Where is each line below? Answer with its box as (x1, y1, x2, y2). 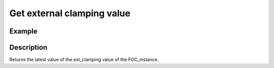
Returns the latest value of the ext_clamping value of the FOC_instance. (9, 56, 159, 63)
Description (9, 43, 48, 52)
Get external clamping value (9, 8, 130, 19)
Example (9, 27, 38, 36)
